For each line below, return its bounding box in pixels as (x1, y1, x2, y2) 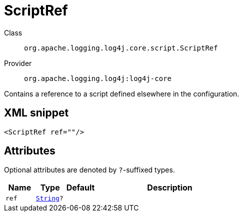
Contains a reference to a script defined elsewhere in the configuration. (4, 89, 239, 98)
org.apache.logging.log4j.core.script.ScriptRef (24, 43, 218, 52)
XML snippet (4, 106, 69, 119)
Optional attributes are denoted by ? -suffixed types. (4, 165, 175, 174)
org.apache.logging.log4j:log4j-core (24, 74, 172, 82)
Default (66, 182, 95, 193)
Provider (4, 58, 32, 67)
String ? (35, 194, 63, 202)
